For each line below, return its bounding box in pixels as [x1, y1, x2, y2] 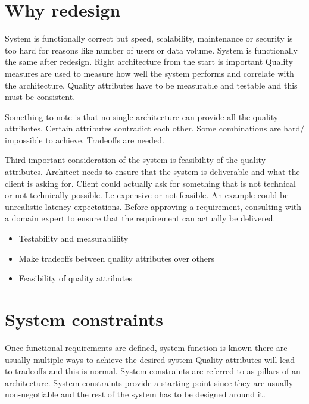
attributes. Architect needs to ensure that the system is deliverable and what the [5, 165, 300, 178]
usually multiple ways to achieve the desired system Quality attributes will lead [5, 353, 295, 365]
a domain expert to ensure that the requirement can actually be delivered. [5, 212, 276, 224]
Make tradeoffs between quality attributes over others [18, 252, 214, 264]
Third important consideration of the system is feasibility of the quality [5, 154, 266, 166]
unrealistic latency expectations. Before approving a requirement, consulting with [5, 200, 302, 212]
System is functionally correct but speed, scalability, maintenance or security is [5, 32, 293, 45]
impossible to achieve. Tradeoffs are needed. [5, 133, 164, 146]
